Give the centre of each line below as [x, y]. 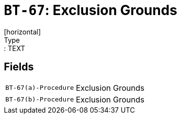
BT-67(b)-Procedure [40, 100]
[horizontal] [22, 32]
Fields [19, 67]
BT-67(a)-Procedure [40, 88]
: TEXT [15, 48]
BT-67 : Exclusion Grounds [91, 10]
